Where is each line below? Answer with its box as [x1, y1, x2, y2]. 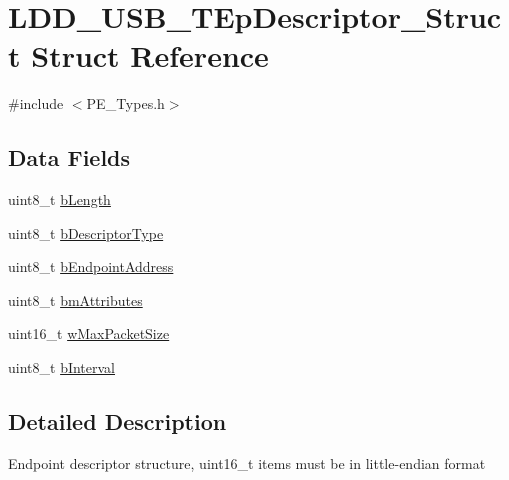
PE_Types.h [86, 93, 165, 114]
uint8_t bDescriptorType [8, 222, 164, 243]
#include [8, 93, 64, 114]
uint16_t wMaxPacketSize [8, 323, 170, 344]
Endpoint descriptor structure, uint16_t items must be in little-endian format [8, 452, 486, 473]
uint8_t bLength [8, 189, 111, 210]
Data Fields [8, 142, 131, 173]
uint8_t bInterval [8, 357, 116, 378]
